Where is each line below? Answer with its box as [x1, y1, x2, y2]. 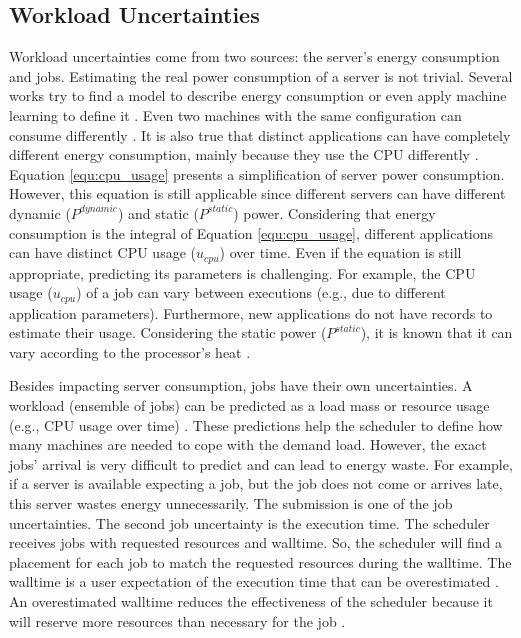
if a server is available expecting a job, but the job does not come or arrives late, [9, 473, 503, 494]
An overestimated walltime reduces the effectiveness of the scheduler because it [9, 590, 493, 611]
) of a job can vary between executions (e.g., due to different [76, 282, 446, 303]
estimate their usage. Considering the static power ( [9, 322, 327, 343]
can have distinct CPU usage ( [9, 242, 196, 263]
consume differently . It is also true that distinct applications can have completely [9, 124, 511, 145]
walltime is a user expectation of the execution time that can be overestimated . [9, 571, 499, 592]
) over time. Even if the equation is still [219, 242, 462, 263]
